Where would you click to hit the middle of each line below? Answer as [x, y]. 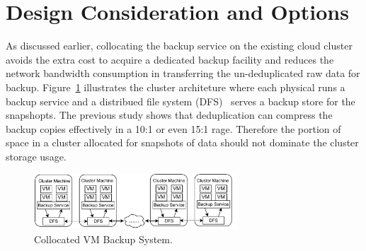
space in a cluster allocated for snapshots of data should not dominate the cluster [182, 142]
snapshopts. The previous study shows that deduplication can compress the [169, 115]
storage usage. [36, 156]
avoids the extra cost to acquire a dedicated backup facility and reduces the [170, 59]
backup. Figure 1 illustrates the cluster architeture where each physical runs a [176, 87]
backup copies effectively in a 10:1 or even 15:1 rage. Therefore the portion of [173, 128]
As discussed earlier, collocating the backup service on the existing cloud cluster [179, 46]
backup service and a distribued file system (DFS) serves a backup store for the [181, 101]
